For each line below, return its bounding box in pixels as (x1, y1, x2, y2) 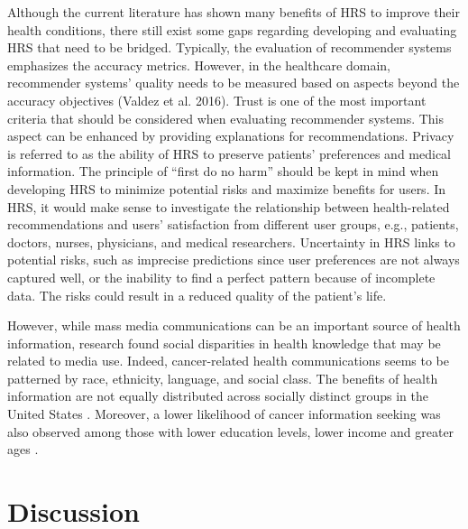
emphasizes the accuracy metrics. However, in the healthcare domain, (7, 55, 390, 74)
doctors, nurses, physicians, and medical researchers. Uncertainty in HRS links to (7, 232, 455, 251)
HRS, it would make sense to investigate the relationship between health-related (7, 197, 450, 216)
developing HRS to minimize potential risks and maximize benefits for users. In (7, 179, 446, 198)
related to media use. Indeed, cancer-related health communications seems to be (7, 351, 449, 370)
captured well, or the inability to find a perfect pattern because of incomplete (7, 267, 436, 286)
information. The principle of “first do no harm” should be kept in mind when (7, 162, 439, 181)
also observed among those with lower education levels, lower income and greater (7, 422, 454, 441)
